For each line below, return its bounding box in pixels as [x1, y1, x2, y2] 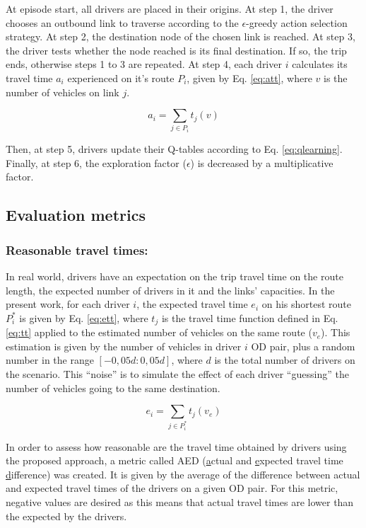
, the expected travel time [136, 297, 248, 311]
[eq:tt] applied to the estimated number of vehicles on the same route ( [6, 325, 312, 340]
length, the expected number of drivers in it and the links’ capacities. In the [6, 282, 335, 297]
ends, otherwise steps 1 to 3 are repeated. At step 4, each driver [6, 57, 282, 71]
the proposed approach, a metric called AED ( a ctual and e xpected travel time [6, 453, 343, 468]
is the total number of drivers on [214, 352, 355, 367]
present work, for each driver [6, 297, 130, 311]
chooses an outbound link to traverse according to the [6, 15, 239, 30]
